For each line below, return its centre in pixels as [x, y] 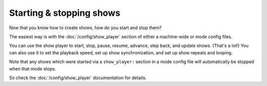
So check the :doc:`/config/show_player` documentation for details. [78, 78]
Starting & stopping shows [65, 13]
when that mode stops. [33, 69]
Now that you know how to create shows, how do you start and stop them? [85, 28]
